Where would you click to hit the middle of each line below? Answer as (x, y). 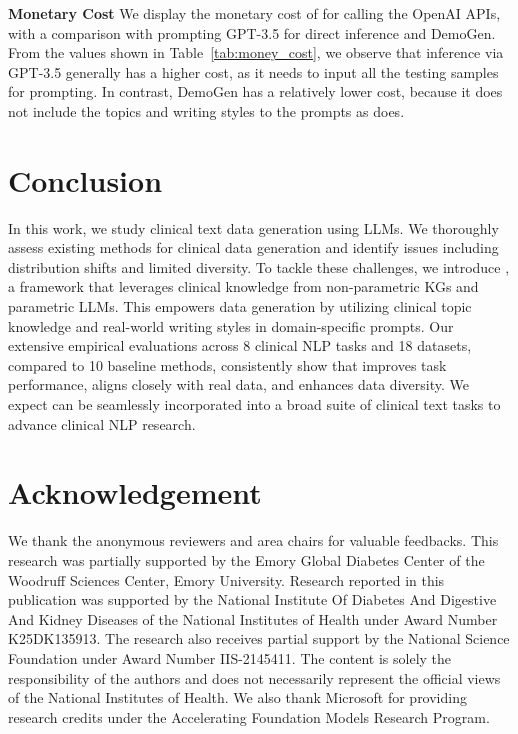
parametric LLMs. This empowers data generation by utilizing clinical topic (240, 306)
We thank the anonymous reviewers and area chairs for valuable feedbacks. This (253, 540)
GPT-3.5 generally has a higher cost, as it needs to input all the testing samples (253, 71)
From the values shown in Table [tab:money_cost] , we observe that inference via (256, 52)
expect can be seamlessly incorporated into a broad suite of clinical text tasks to (254, 404)
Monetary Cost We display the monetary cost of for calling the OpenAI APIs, (254, 13)
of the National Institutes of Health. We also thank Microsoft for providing (237, 697)
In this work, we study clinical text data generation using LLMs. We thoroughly (253, 227)
